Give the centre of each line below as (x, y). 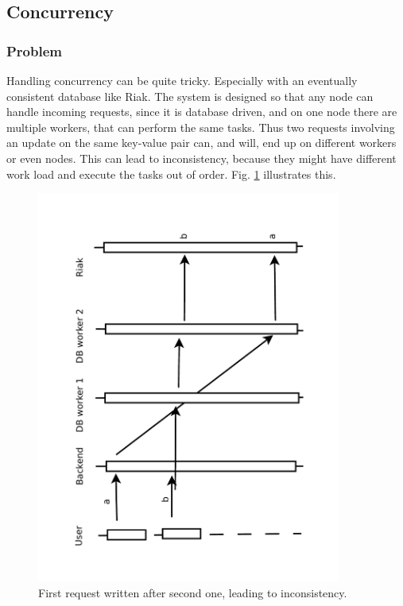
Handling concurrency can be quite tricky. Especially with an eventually (182, 80)
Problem (34, 50)
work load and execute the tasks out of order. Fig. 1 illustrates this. (171, 174)
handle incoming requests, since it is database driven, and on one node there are (202, 112)
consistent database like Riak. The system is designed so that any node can (190, 96)
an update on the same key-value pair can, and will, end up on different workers (201, 143)
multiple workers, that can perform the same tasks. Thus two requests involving (201, 127)
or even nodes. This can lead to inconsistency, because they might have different (201, 158)
